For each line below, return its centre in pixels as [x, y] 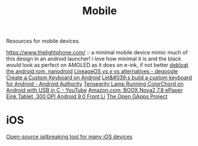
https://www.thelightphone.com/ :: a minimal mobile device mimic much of [97, 53]
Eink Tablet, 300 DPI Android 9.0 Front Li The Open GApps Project [87, 96]
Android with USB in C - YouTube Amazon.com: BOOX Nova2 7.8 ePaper [94, 90]
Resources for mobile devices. [43, 41]
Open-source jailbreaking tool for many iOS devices [69, 137]
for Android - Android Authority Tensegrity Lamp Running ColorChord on [95, 84]
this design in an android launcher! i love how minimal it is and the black [94, 59]
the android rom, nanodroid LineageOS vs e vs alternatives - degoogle [92, 72]
